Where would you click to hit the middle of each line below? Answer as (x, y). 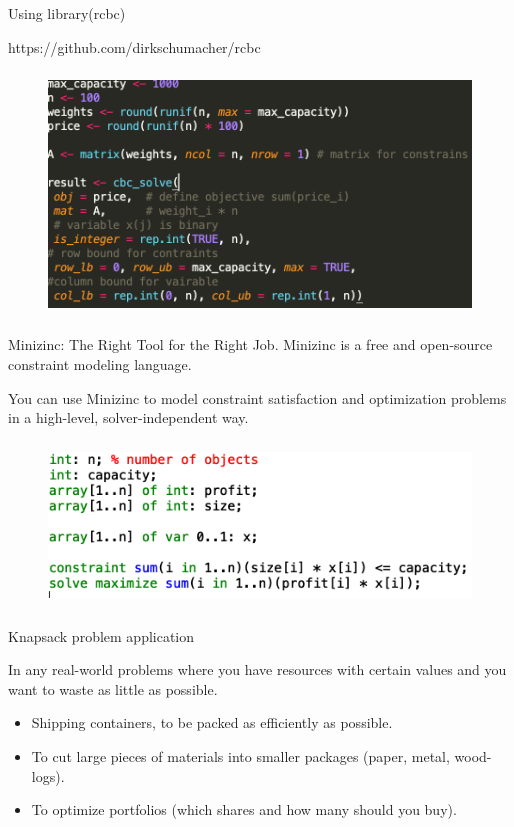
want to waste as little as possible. (113, 688)
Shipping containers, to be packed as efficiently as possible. (212, 722)
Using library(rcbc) (67, 13)
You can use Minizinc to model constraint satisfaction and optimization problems (257, 397)
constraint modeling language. (100, 364)
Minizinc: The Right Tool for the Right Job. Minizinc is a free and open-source (250, 344)
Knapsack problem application (101, 635)
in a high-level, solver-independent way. (128, 417)
